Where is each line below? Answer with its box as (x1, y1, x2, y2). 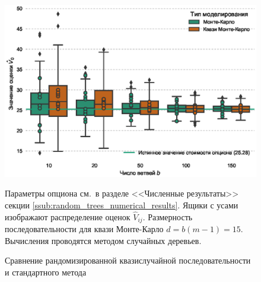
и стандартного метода (5, 266, 87, 278)
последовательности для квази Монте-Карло (5, 223, 164, 235)
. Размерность (142, 210, 193, 223)
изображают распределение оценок (5, 210, 130, 223)
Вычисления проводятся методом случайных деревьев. (5, 234, 202, 246)
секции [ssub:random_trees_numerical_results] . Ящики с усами (5, 199, 238, 211)
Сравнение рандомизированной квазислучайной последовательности (5, 254, 251, 267)
